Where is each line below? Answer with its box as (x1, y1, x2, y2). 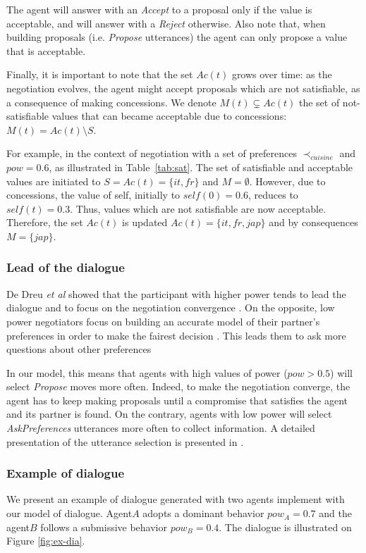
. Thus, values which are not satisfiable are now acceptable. (70, 201, 327, 216)
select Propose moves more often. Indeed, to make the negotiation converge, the (6, 379, 350, 394)
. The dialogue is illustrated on (219, 519, 352, 534)
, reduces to (248, 187, 298, 202)
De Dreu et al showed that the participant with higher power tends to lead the (6, 286, 346, 301)
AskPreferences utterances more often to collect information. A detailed (6, 421, 315, 435)
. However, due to (249, 173, 326, 188)
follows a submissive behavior (40, 519, 167, 534)
